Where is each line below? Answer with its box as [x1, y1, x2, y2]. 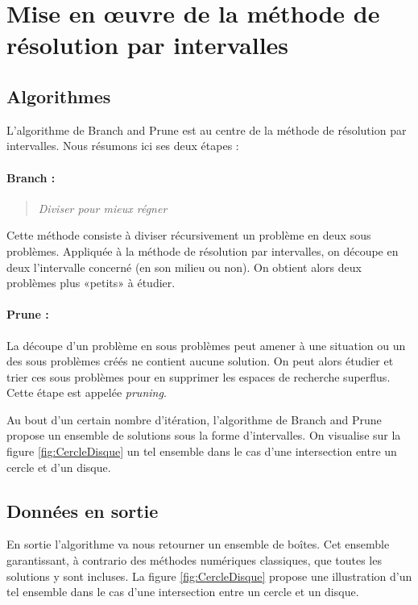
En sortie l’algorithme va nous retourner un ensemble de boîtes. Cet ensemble [6, 536, 390, 553]
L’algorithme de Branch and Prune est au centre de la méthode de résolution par [6, 121, 407, 138]
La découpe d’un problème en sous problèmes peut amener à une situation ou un [6, 336, 406, 353]
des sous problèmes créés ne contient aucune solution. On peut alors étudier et [6, 353, 394, 369]
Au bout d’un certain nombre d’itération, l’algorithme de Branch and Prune [6, 411, 382, 428]
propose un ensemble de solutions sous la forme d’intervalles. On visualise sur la [6, 427, 401, 444]
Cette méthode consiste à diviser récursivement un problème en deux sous [6, 227, 371, 244]
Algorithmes [6, 83, 111, 108]
